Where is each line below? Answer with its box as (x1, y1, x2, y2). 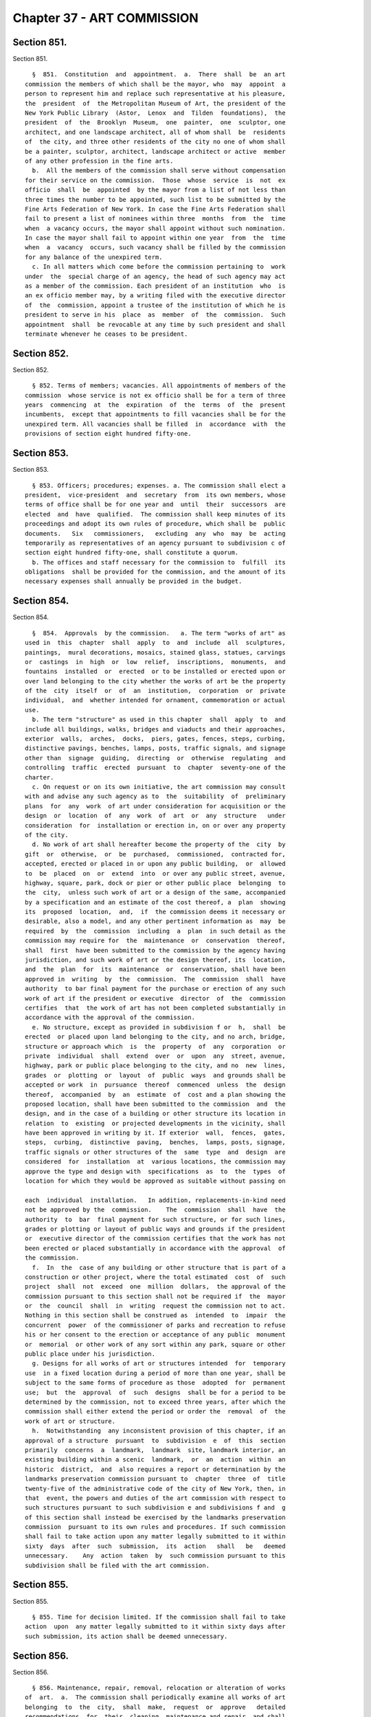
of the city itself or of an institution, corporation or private (25, 687, 286, 695)
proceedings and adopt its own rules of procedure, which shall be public (25, 520, 286, 528)
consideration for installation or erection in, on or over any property (25, 821, 286, 829)
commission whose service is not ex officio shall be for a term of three (25, 391, 286, 399)
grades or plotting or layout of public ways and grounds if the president (25, 1225, 286, 1233)
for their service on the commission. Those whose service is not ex (25, 176, 286, 184)
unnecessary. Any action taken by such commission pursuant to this (25, 1552, 286, 1560)
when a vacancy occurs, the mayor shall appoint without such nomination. (25, 224, 286, 232)
